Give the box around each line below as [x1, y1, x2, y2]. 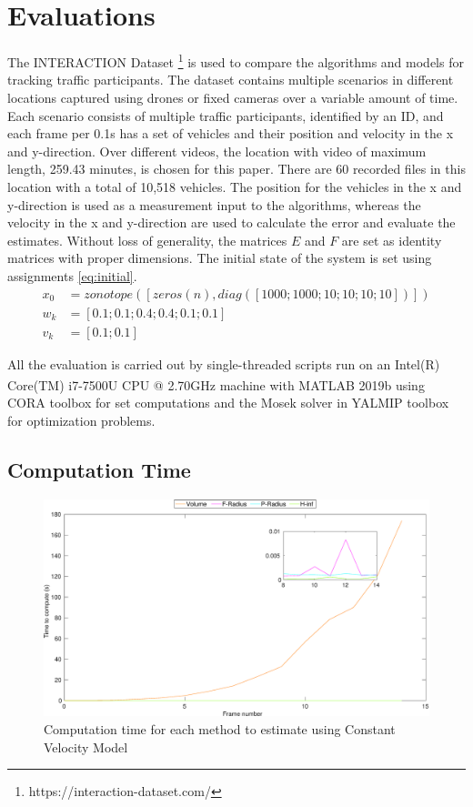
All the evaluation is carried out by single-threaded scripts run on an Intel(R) [7, 354, 440, 373]
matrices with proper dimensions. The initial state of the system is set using [7, 248, 432, 267]
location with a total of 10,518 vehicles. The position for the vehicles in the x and [7, 177, 462, 196]
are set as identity [341, 230, 442, 249]
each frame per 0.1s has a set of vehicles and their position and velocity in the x [7, 124, 454, 143]
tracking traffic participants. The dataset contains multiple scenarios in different [7, 70, 454, 89]
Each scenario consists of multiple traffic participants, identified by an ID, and [7, 106, 444, 125]
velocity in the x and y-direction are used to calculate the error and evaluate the [7, 213, 456, 232]
